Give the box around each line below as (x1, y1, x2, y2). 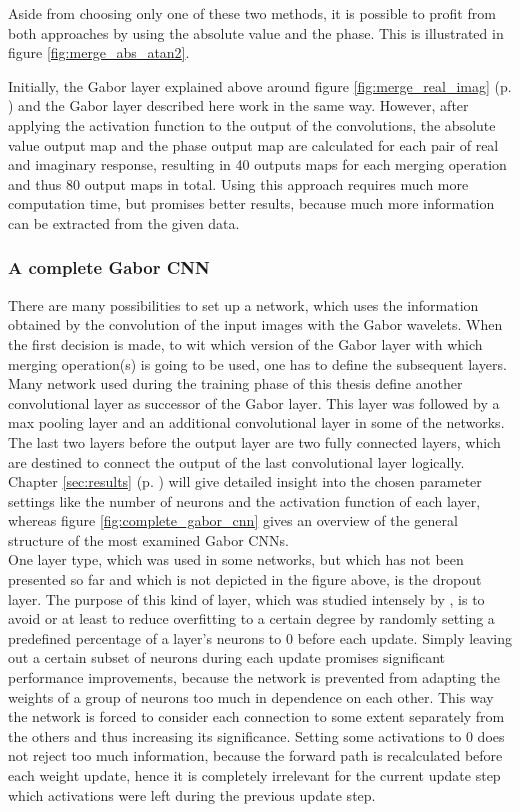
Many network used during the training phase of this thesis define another (8, 373, 463, 394)
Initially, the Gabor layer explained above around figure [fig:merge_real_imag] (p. (8, 75, 512, 96)
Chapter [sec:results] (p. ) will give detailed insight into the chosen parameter (8, 471, 482, 492)
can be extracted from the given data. (8, 212, 240, 233)
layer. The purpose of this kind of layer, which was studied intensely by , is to (8, 588, 485, 609)
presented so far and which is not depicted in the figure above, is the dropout (8, 569, 482, 590)
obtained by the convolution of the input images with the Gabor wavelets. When (8, 314, 503, 335)
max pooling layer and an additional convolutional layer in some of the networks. (8, 412, 505, 433)
